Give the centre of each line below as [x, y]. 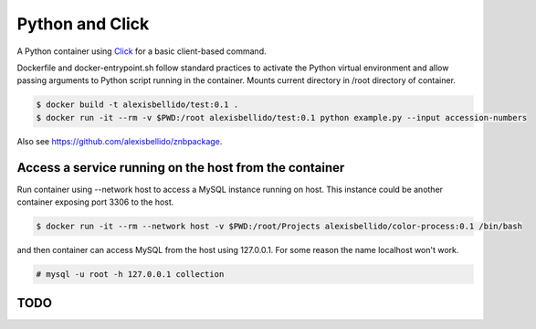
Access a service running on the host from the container [181, 168]
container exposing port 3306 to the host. [95, 202]
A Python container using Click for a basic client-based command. [142, 51]
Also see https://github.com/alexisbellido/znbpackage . [120, 141]
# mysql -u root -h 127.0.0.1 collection [130, 274]
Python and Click [83, 24]
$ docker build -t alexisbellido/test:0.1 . [137, 105]
